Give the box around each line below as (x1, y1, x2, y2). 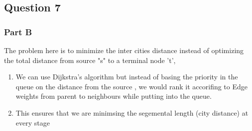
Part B (4, 25, 32, 38)
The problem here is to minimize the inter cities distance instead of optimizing (4, 45, 244, 55)
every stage (15, 117, 50, 128)
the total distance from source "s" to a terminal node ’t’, (4, 55, 176, 65)
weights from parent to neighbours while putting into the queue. (15, 91, 212, 101)
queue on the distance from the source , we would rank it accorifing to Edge (15, 81, 248, 91)
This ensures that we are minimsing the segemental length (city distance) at (15, 107, 249, 118)
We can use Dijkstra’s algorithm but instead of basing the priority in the (15, 71, 238, 82)
